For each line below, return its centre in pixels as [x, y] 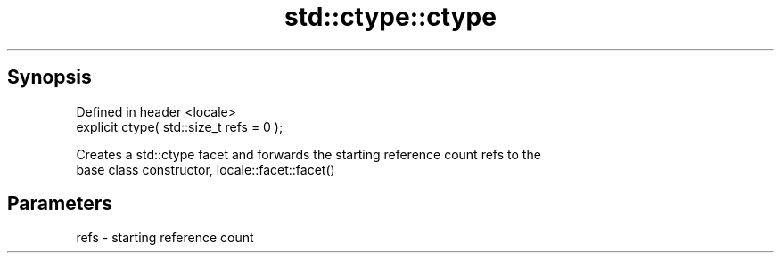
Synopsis [49, 77]
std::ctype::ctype [390, 17]
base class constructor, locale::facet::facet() [206, 169]
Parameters [60, 204]
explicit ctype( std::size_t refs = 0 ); [180, 126]
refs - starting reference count [165, 238]
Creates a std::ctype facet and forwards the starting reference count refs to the [308, 154]
